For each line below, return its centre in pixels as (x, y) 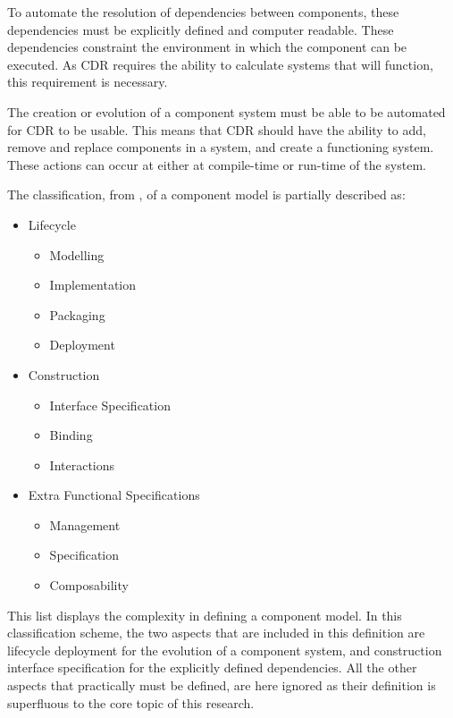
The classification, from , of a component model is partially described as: (206, 194)
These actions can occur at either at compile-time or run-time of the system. (217, 164)
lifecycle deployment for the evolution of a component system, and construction (225, 650)
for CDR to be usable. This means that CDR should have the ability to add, (217, 129)
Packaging (77, 314)
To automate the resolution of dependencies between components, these (203, 12)
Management (85, 524)
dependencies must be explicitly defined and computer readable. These (201, 29)
